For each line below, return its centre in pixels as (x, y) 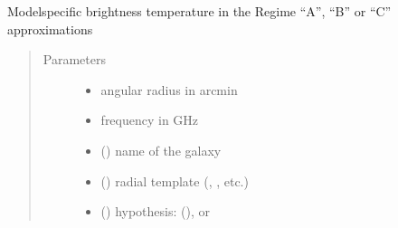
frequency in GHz (150, 120)
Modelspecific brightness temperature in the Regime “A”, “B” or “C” (199, 11)
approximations (50, 28)
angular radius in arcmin (169, 89)
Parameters (74, 59)
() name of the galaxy (161, 150)
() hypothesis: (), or (155, 211)
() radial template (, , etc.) (175, 180)
